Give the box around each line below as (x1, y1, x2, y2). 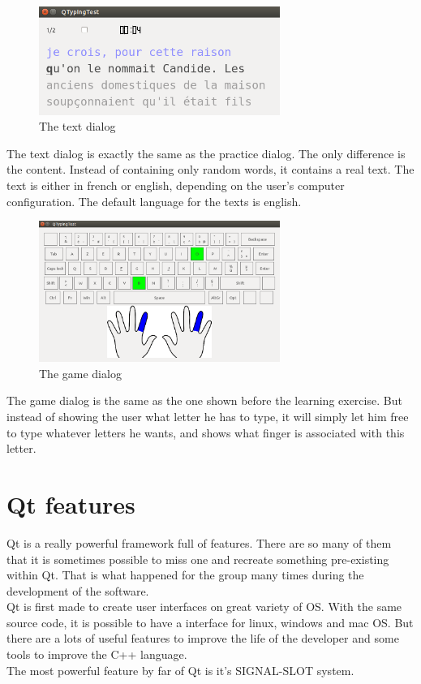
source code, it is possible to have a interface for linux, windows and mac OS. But (6, 613, 414, 630)
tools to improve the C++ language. (6, 646, 187, 663)
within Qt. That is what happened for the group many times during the (6, 566, 364, 583)
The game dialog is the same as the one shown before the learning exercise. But (6, 392, 402, 409)
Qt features (6, 487, 135, 520)
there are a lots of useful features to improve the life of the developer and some (6, 630, 399, 647)
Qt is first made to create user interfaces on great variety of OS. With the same (6, 598, 402, 615)
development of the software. (6, 582, 149, 599)
